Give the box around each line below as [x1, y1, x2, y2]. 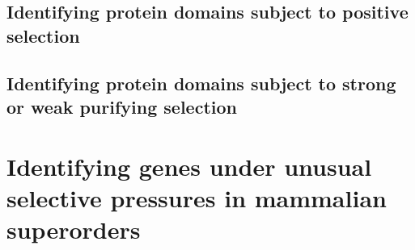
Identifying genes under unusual [6, 149, 372, 182]
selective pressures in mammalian [6, 181, 387, 214]
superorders [6, 212, 141, 245]
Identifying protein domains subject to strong [6, 70, 396, 95]
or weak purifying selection [6, 94, 237, 119]
